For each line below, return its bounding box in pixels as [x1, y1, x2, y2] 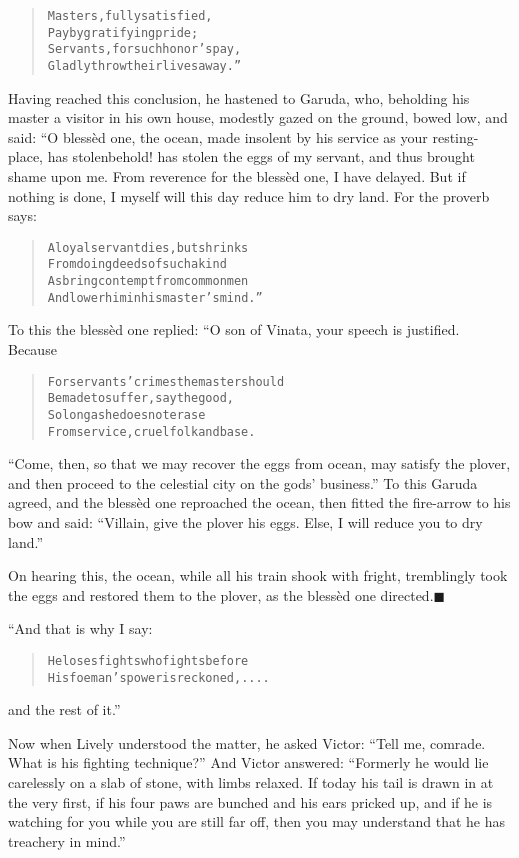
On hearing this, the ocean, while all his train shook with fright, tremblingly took [8, 565, 508, 586]
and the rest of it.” [8, 699, 121, 720]
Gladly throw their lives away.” [47, 58, 242, 73]
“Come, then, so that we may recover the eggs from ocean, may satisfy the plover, [8, 453, 511, 474]
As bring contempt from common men [47, 274, 249, 289]
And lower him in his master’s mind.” [47, 290, 263, 305]
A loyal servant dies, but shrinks [47, 240, 249, 255]
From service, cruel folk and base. [47, 424, 256, 439]
